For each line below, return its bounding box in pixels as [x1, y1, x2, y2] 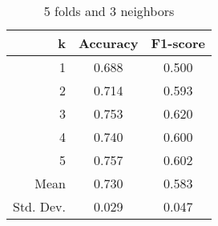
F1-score [151, 34, 205, 52]
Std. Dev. [13, 197, 67, 216]
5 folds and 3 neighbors [43, 2, 175, 20]
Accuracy [79, 34, 139, 52]
